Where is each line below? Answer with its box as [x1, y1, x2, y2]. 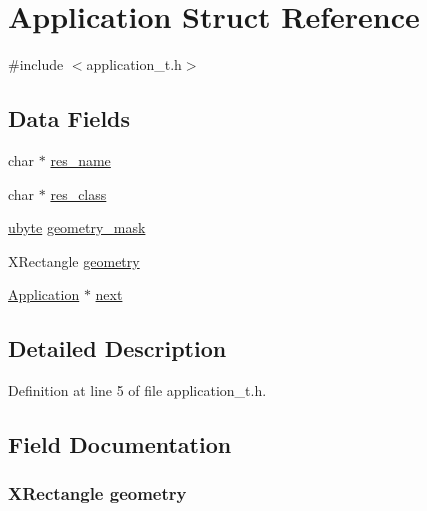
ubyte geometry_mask [8, 217, 146, 238]
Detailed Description [8, 333, 227, 364]
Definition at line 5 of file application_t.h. [8, 380, 267, 401]
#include [8, 54, 64, 75]
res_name [50, 149, 111, 170]
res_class [50, 183, 107, 204]
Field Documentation [8, 429, 232, 460]
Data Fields [8, 103, 131, 134]
